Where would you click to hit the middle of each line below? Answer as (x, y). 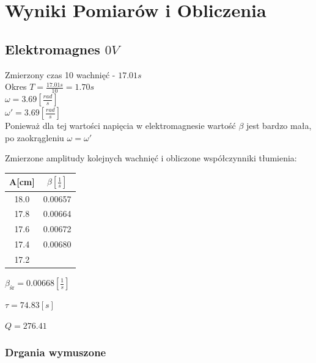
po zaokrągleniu (35, 137)
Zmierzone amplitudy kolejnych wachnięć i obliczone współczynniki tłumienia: (151, 158)
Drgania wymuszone (56, 352)
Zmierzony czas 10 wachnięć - (60, 74)
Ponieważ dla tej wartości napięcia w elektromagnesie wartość (120, 125)
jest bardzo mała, (279, 125)
